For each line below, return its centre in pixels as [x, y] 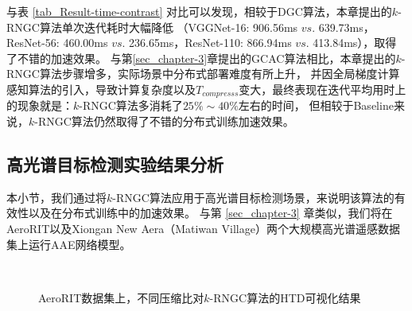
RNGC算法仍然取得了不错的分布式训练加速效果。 [166, 121]
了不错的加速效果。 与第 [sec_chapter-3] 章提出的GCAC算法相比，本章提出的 [201, 58]
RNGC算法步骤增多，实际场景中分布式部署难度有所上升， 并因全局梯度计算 [203, 74]
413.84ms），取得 [355, 43]
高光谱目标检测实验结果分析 [115, 164]
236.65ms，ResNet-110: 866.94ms [210, 43]
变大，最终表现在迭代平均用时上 [323, 89]
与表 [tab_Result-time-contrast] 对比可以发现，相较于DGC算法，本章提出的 [199, 11]
